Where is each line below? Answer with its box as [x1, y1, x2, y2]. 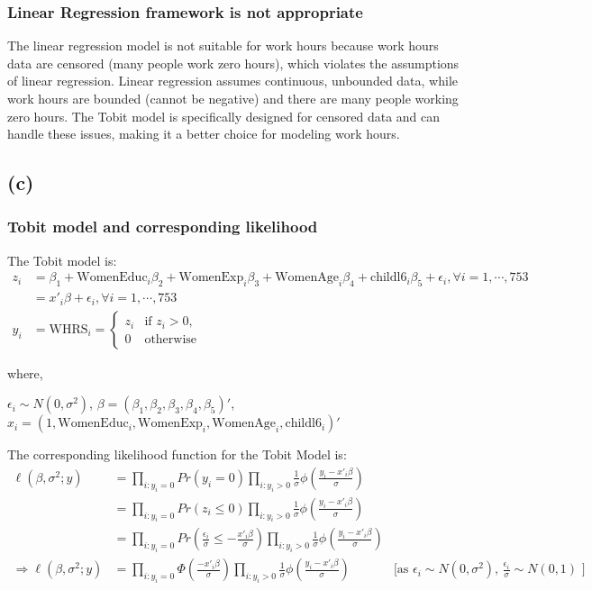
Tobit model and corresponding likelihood [7, 215, 318, 238]
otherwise [144, 332, 197, 346]
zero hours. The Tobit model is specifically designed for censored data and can [7, 106, 441, 125]
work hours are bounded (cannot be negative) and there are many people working [7, 89, 459, 107]
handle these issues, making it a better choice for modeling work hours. [7, 124, 400, 143]
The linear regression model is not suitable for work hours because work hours [7, 36, 439, 55]
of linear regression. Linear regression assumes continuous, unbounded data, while [7, 71, 459, 90]
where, [7, 363, 43, 382]
